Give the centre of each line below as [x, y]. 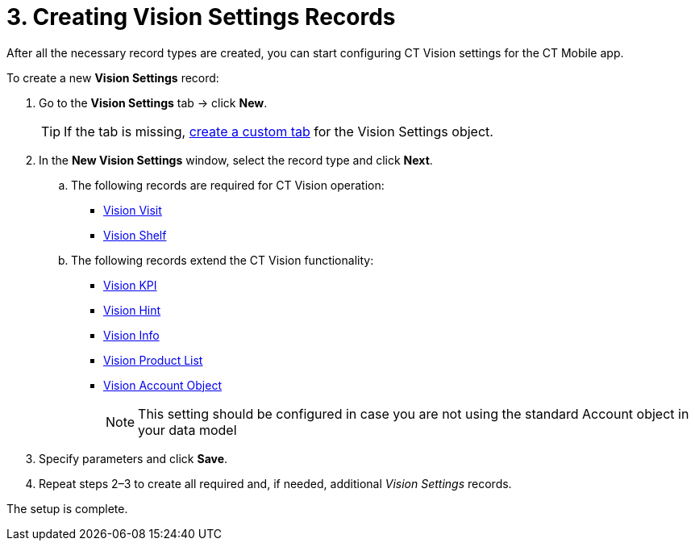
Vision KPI [130, 285]
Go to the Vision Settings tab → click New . [153, 102]
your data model [187, 430]
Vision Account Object [162, 385]
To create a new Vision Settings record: [113, 77]
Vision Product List [153, 360]
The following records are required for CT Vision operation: [228, 185]
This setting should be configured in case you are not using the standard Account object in [414, 413]
